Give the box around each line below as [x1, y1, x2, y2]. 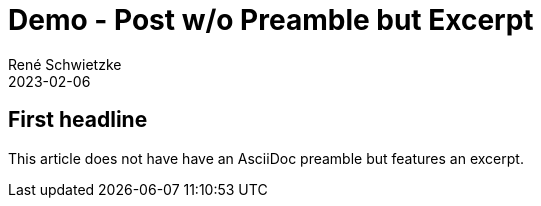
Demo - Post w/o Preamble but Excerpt [8, 3, 534, 37]
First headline [8, 107, 148, 133]
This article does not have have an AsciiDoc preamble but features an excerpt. [8, 149, 524, 167]
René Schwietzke [8, 55, 122, 73]
